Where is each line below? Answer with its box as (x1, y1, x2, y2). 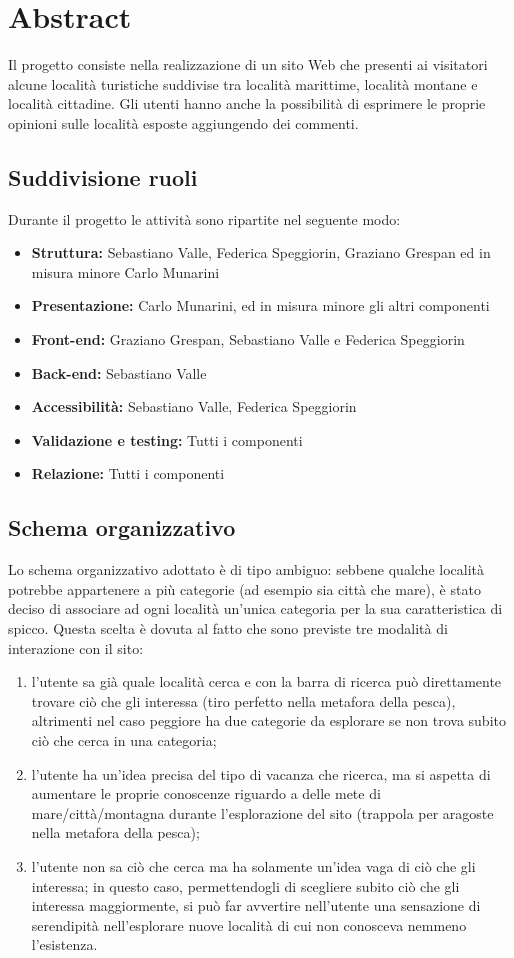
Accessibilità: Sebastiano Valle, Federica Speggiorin (31, 396, 357, 417)
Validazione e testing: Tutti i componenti (31, 429, 303, 450)
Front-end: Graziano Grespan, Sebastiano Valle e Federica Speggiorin (31, 329, 465, 350)
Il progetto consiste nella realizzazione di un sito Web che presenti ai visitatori (8, 54, 488, 75)
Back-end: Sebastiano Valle (31, 362, 207, 383)
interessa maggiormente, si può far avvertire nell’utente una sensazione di (31, 895, 481, 916)
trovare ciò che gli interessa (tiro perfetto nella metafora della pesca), (31, 690, 456, 711)
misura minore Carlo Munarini (31, 261, 220, 282)
